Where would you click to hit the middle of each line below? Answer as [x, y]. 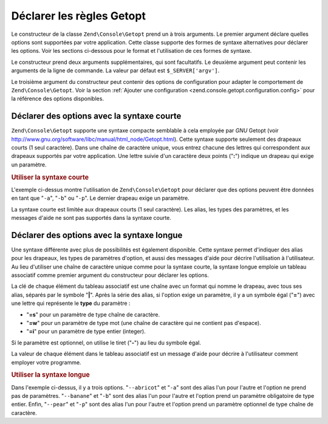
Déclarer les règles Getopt [78, 16]
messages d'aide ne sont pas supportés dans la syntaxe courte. [91, 217]
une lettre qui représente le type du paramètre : [71, 303]
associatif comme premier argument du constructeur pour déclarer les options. [110, 275]
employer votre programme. [46, 362]
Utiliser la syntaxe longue [51, 375]
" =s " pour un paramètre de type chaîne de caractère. [93, 314]
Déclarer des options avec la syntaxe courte [96, 116]
